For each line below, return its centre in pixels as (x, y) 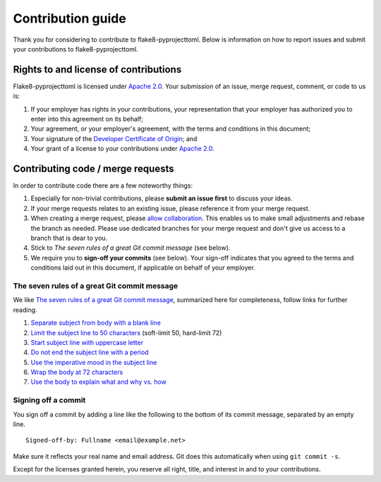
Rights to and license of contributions (97, 70)
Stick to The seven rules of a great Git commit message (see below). (131, 248)
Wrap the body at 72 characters (77, 372)
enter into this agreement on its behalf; (87, 119)
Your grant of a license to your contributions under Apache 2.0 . (122, 149)
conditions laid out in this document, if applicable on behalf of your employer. (143, 267)
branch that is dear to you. (69, 238)
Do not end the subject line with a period (90, 352)
